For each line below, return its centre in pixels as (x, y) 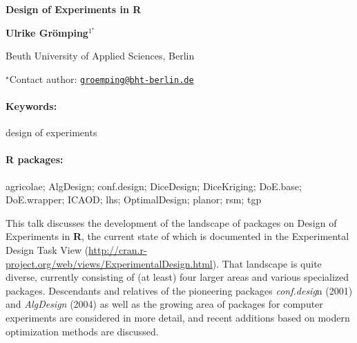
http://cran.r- (118, 250)
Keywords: (31, 106)
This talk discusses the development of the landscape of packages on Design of (171, 222)
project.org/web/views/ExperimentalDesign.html (109, 263)
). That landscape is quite (267, 263)
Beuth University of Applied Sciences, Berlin (100, 56)
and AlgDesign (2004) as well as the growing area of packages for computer (164, 304)
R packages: (35, 159)
